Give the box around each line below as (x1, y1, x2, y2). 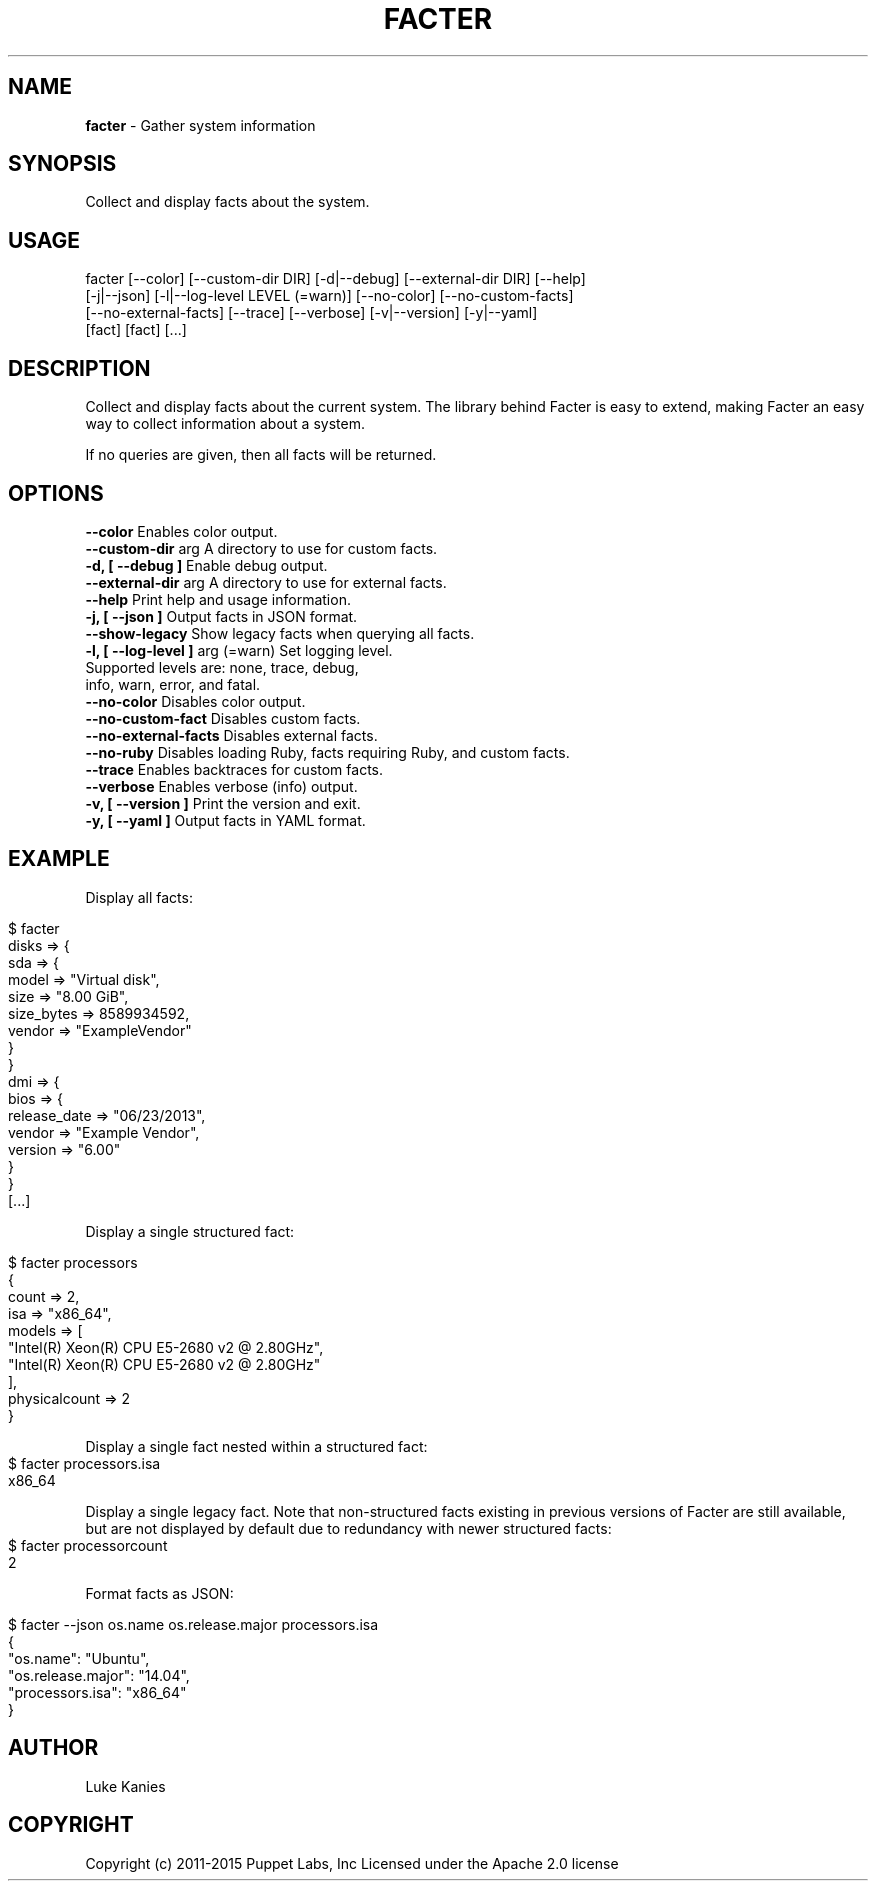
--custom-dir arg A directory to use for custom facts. (85, 539, 438, 557)
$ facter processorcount (8, 1536, 168, 1554)
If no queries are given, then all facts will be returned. (85, 446, 437, 464)
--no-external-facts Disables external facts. (85, 726, 378, 744)
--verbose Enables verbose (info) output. (85, 777, 358, 795)
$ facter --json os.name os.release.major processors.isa (8, 1615, 379, 1633)
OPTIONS (8, 480, 104, 506)
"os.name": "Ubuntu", (8, 1649, 150, 1667)
